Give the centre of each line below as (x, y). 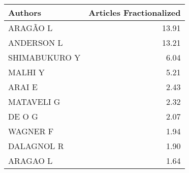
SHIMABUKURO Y (44, 57)
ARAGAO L (30, 161)
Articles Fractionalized (135, 12)
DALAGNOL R (36, 146)
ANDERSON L (36, 42)
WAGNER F (31, 131)
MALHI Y (26, 72)
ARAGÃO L (30, 28)
